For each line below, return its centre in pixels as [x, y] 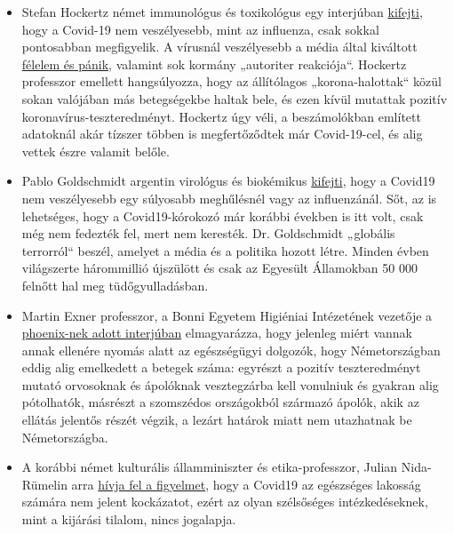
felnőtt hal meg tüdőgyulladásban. [115, 285]
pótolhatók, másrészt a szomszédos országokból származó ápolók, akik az [220, 402]
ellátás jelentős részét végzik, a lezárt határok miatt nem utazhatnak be [217, 420]
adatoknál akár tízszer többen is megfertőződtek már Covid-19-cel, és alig [222, 134]
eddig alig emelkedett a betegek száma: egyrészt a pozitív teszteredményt [221, 367]
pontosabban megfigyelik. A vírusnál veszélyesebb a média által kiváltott [219, 47]
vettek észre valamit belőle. [96, 151]
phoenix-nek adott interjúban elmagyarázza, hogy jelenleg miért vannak [217, 333]
